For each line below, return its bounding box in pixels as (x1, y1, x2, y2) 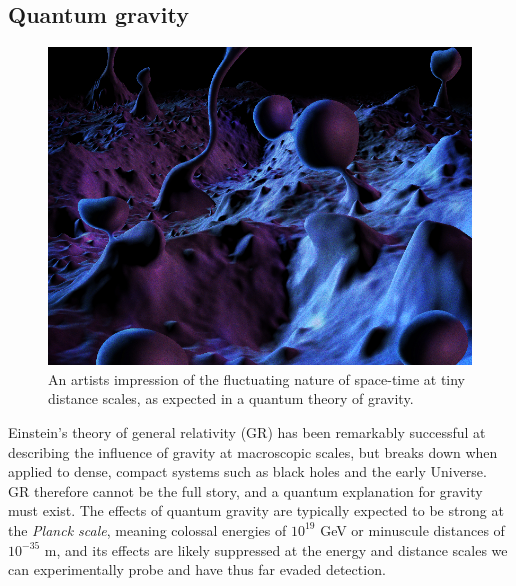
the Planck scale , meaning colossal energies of (8, 519, 287, 540)
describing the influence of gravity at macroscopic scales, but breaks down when (8, 441, 498, 462)
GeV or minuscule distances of (320, 519, 505, 540)
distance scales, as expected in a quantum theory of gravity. (48, 388, 414, 409)
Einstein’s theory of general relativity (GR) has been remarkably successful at (8, 421, 486, 442)
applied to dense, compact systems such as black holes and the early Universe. (8, 461, 487, 482)
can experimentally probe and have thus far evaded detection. (8, 559, 386, 580)
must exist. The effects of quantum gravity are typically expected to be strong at (8, 500, 504, 521)
